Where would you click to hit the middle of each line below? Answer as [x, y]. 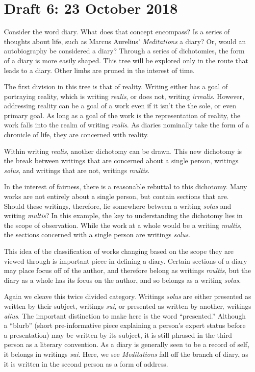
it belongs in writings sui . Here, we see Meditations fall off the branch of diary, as [126, 354]
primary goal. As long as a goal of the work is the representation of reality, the [122, 115]
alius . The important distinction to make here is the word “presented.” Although [125, 315]
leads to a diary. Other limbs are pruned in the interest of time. [99, 70]
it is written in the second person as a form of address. [86, 363]
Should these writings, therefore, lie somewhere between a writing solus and [118, 206]
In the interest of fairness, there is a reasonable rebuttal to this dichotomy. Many [126, 186]
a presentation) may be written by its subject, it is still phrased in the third [118, 335]
